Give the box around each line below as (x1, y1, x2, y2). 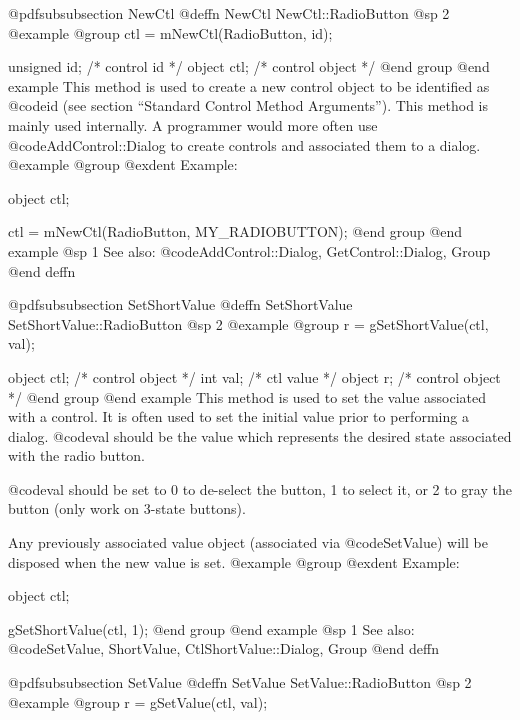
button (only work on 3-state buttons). (8, 498, 246, 519)
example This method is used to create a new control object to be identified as (8, 75, 490, 96)
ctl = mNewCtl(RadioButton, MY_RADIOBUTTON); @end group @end (8, 221, 463, 242)
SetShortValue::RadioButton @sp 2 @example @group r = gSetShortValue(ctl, (8, 313, 489, 334)
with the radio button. (8, 445, 145, 466)
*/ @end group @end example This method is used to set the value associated (8, 386, 487, 407)
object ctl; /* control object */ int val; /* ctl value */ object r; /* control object (8, 366, 501, 387)
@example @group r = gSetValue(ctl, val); (8, 691, 268, 712)
